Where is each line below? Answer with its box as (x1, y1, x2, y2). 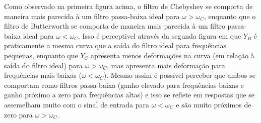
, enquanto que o (204, 11, 256, 21)
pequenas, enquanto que (4, 50, 78, 60)
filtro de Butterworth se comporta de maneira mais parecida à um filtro (4, 21, 225, 31)
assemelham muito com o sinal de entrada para (4, 99, 150, 109)
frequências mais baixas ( (4, 70, 82, 80)
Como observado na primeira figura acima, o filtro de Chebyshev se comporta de (4, 1, 253, 11)
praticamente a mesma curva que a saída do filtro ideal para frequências (4, 40, 227, 51)
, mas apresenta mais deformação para (107, 60, 225, 70)
